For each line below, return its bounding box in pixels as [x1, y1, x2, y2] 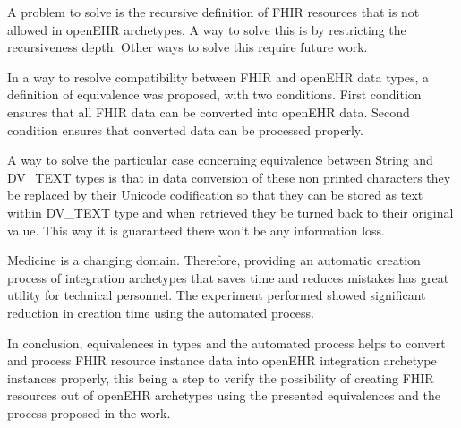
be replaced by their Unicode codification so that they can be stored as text [7, 185, 423, 204]
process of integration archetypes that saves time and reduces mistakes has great [7, 268, 449, 287]
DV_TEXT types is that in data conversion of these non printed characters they [7, 167, 451, 186]
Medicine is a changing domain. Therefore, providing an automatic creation [7, 251, 421, 270]
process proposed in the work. [7, 403, 171, 422]
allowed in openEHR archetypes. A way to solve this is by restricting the [7, 20, 406, 39]
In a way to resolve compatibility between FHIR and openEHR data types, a [7, 67, 430, 86]
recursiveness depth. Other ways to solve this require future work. [7, 38, 368, 56]
